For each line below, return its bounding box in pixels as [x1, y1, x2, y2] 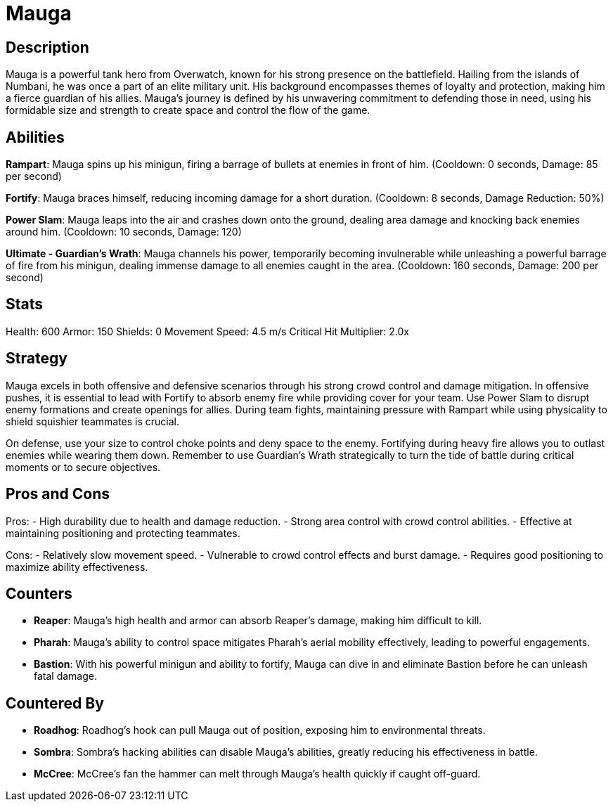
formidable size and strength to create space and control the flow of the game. [6, 104, 370, 117]
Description [6, 38, 89, 56]
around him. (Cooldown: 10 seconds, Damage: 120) [6, 226, 242, 238]
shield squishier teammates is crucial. [6, 415, 180, 427]
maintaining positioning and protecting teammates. [6, 527, 240, 539]
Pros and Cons [6, 485, 110, 503]
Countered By [6, 694, 104, 712]
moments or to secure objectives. [6, 460, 161, 473]
